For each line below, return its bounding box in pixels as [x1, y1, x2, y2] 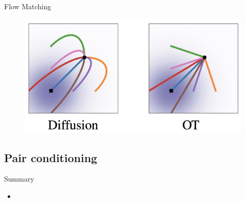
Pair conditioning [4, 149, 97, 165]
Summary [4, 173, 34, 184]
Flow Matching [4, 1, 51, 11]
